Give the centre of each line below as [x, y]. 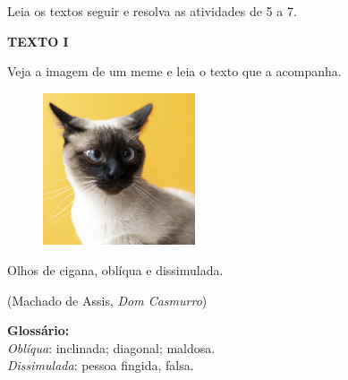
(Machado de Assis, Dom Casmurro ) [107, 300]
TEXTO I [38, 41]
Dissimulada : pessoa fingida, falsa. [101, 365]
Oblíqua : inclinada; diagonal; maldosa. [111, 347]
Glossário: [38, 330]
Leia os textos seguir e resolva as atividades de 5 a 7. [152, 11]
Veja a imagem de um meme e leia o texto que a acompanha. [174, 71]
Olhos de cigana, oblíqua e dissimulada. [115, 269]
